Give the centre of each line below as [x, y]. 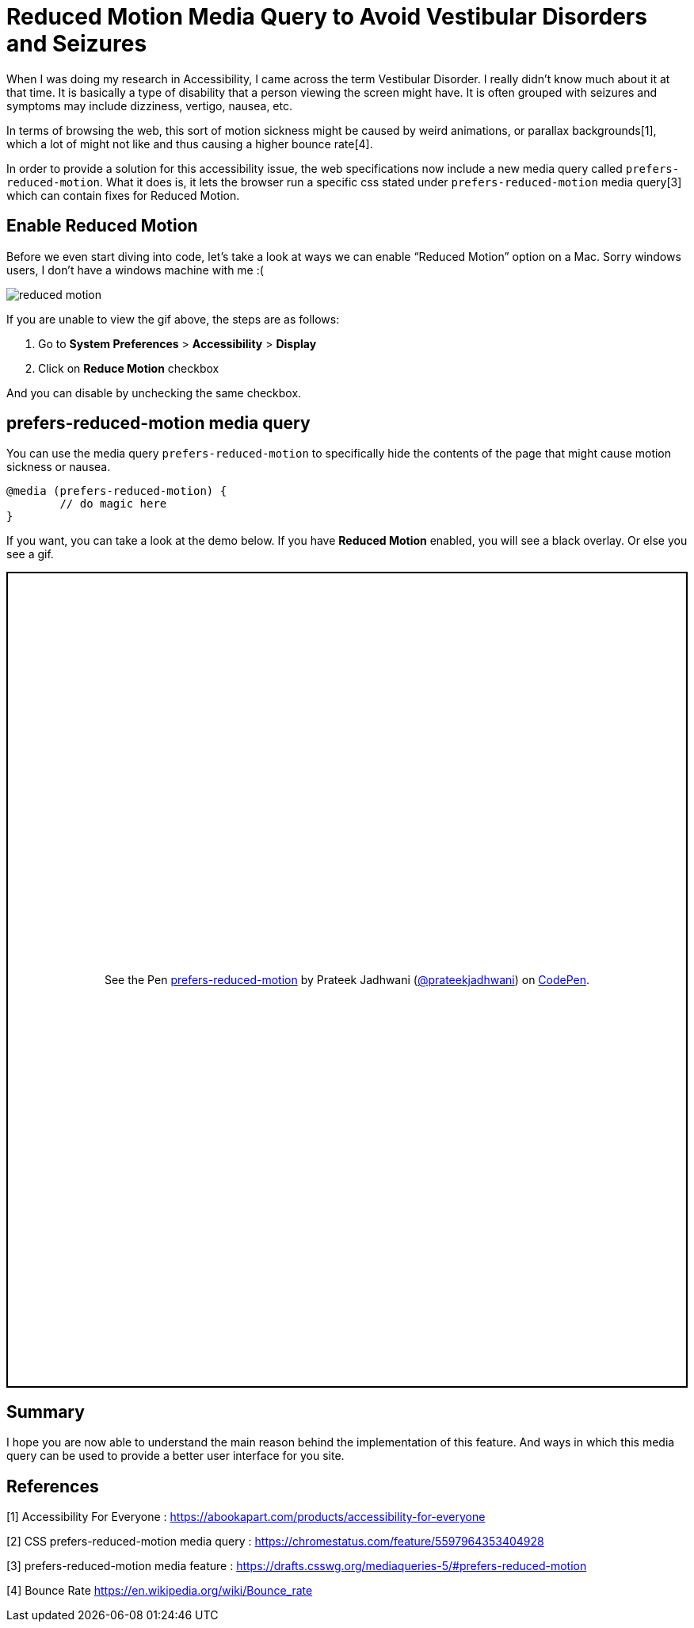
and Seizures [77, 44]
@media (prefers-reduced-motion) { [117, 491]
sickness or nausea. [59, 467]
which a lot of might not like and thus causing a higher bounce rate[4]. [190, 144]
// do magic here [113, 504]
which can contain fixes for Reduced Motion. [123, 195]
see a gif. [30, 554]
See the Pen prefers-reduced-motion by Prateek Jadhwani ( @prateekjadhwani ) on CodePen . [347, 980]
